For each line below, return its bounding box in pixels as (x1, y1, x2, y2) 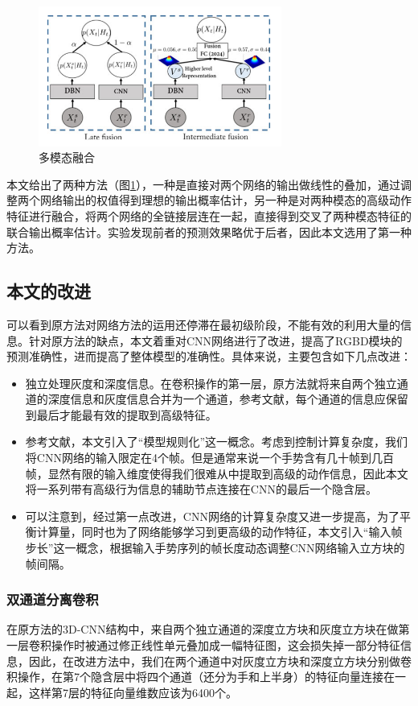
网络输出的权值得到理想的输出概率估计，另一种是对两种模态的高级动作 (39, 192, 412, 208)
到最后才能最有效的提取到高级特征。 (25, 406, 217, 423)
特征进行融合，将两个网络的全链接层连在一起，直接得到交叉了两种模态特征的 (6, 207, 412, 224)
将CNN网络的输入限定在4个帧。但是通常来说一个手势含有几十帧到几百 (25, 449, 394, 466)
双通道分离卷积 (6, 589, 99, 609)
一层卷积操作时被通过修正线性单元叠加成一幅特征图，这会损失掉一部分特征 (6, 637, 400, 654)
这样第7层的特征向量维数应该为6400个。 (28, 683, 237, 700)
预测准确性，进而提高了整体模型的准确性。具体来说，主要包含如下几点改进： (6, 348, 412, 365)
